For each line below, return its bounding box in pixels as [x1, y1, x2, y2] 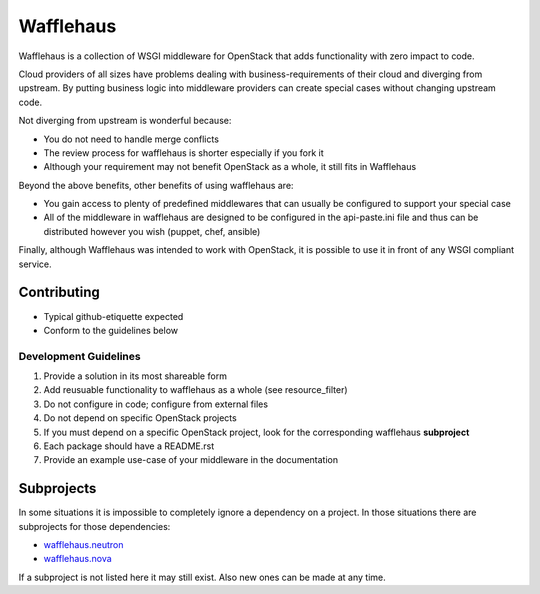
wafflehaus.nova [43, 553, 112, 565]
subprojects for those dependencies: [18, 520, 171, 532]
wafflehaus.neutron [43, 539, 124, 551]
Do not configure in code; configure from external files [43, 398, 269, 410]
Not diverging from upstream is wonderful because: [18, 115, 232, 127]
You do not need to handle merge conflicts [43, 133, 220, 145]
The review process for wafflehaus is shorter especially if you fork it [43, 146, 324, 159]
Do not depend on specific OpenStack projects [43, 412, 237, 424]
